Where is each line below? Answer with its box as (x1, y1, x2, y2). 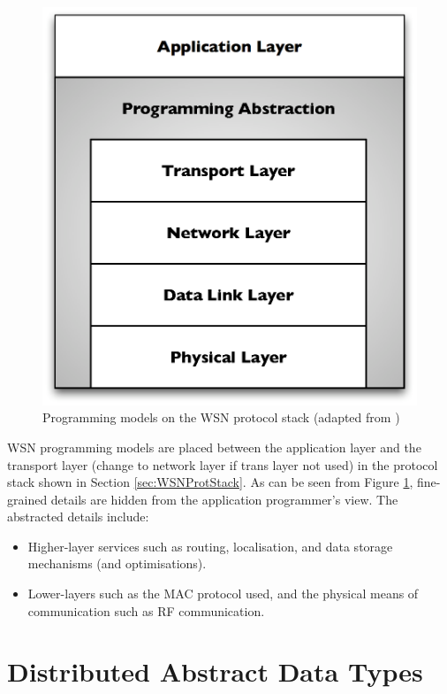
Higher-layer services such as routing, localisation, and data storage (27, 536, 393, 555)
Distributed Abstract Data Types (7, 653, 423, 690)
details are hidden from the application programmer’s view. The (50, 490, 398, 508)
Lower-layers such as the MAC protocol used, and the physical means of (27, 584, 419, 603)
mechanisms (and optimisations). (27, 554, 207, 573)
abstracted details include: (7, 507, 149, 526)
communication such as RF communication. (27, 601, 265, 620)
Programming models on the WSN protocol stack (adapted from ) (42, 408, 400, 427)
